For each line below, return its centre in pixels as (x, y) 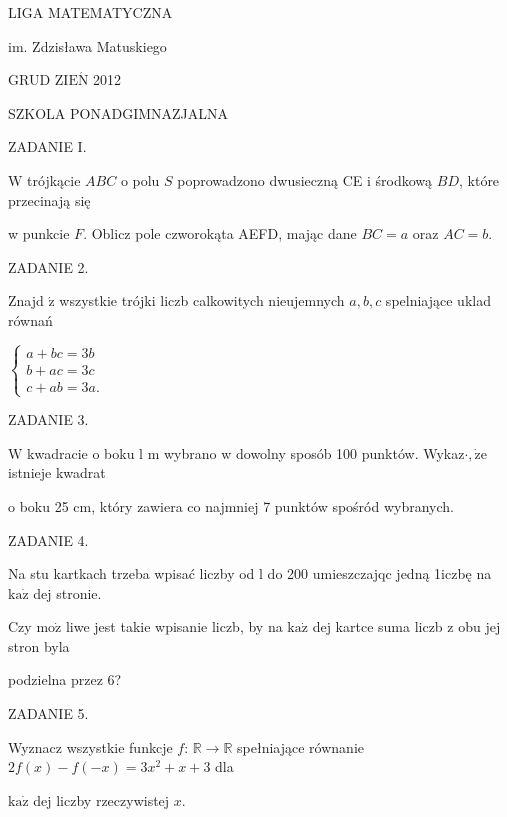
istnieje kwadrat (57, 472)
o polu (140, 179)
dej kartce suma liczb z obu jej (406, 626)
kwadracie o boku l (85, 452)
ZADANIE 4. (48, 539)
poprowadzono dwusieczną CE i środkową (305, 179)
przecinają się (49, 199)
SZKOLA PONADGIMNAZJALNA (118, 112)
